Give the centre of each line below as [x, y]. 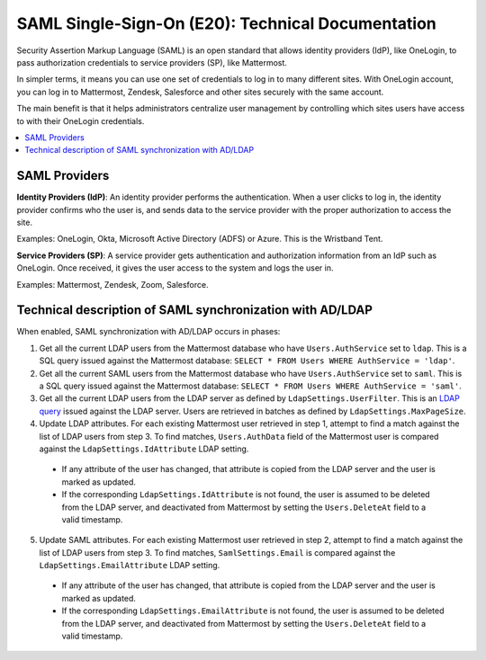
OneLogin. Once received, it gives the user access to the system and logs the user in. [175, 268]
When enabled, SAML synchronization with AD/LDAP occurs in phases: [148, 332]
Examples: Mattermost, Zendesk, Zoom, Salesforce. [112, 284]
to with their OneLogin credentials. [81, 120]
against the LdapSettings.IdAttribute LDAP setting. [144, 449]
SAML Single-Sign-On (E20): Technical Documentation [226, 23]
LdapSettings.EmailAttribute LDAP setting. [130, 566]
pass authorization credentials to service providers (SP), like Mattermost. [152, 62]
